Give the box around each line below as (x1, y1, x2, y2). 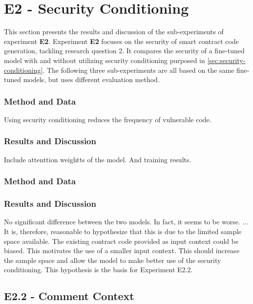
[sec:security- (207, 55, 246, 65)
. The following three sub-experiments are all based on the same (42, 65, 234, 75)
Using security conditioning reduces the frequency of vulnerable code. (4, 114, 211, 124)
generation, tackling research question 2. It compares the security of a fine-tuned (4, 45, 245, 56)
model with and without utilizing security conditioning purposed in (4, 55, 205, 65)
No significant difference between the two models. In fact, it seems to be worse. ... (4, 217, 249, 227)
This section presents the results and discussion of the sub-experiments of (4, 26, 224, 37)
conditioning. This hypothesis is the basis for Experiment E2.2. (4, 264, 193, 275)
